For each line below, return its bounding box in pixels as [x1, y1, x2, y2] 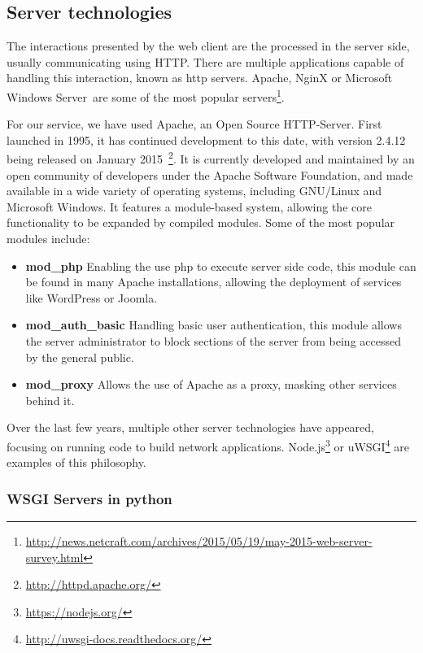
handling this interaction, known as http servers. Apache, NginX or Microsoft [7, 69, 393, 86]
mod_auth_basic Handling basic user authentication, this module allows [25, 316, 402, 333]
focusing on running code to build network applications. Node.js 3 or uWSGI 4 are [7, 435, 409, 455]
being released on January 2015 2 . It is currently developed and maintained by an [7, 148, 415, 168]
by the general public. [25, 348, 134, 365]
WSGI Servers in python [7, 488, 172, 508]
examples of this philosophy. [7, 454, 146, 471]
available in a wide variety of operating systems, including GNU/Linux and [7, 182, 382, 199]
